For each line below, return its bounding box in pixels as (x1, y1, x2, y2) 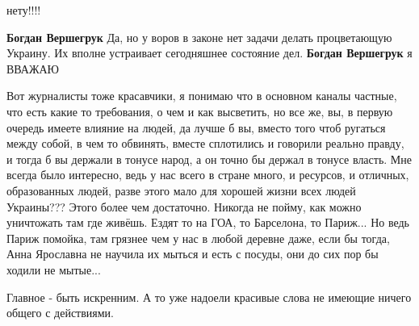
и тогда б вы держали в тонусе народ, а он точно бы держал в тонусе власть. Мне (6, 150, 413, 167)
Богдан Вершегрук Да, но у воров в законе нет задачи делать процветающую (6, 28, 392, 45)
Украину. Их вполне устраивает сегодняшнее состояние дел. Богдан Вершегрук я (6, 44, 413, 61)
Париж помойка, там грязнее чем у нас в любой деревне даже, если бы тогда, (6, 229, 390, 246)
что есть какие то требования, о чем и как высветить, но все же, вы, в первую (6, 102, 393, 119)
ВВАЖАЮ (6, 60, 59, 77)
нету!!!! (6, 2, 41, 18)
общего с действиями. (6, 304, 114, 321)
